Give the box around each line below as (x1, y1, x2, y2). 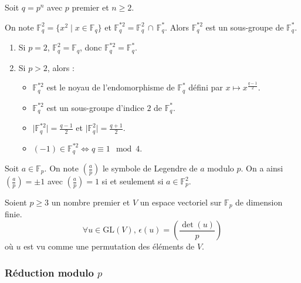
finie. (5, 208, 22, 220)
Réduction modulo (5, 265, 94, 279)
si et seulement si (102, 175, 164, 187)
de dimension (235, 196, 283, 208)
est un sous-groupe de (205, 21, 284, 33)
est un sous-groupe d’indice (46, 101, 144, 113)
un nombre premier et (51, 196, 130, 208)
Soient (5, 196, 27, 208)
